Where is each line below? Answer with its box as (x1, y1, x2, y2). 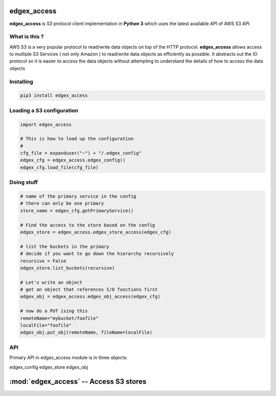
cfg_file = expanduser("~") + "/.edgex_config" (20, 150, 142, 156)
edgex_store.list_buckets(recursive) (20, 265, 115, 271)
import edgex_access (20, 121, 72, 128)
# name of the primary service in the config (20, 194, 136, 199)
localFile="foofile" (20, 323, 72, 328)
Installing (9, 78, 33, 85)
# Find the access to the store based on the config (20, 222, 155, 228)
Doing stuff (9, 179, 38, 186)
